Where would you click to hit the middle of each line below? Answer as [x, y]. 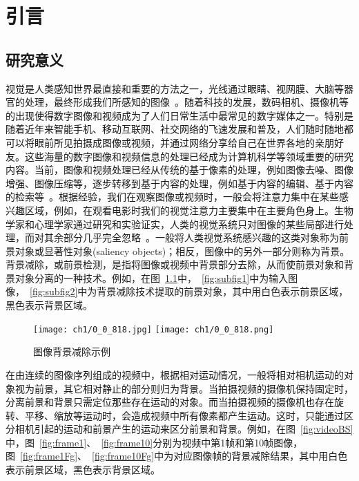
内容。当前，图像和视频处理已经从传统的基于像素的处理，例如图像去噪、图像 [179, 170]
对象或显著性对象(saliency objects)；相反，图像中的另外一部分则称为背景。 [182, 251]
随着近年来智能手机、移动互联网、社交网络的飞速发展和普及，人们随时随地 [175, 129]
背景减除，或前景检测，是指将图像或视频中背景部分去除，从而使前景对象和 [175, 264]
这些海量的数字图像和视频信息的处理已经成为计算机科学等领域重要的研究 [189, 156]
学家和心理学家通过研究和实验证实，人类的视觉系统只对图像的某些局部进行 [175, 224]
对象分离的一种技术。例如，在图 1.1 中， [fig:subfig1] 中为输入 [152, 277]
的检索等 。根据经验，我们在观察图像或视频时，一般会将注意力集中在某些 [172, 197]
